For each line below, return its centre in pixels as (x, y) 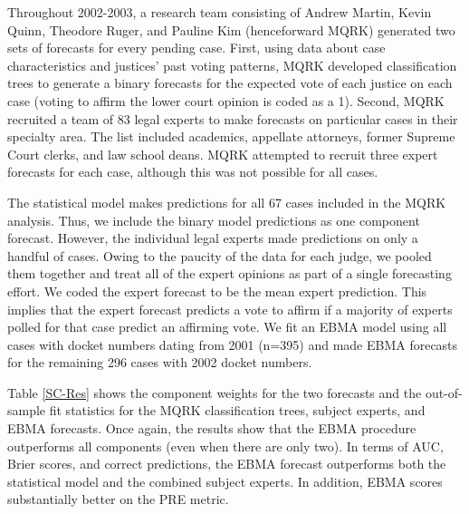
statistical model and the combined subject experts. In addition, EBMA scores (225, 481)
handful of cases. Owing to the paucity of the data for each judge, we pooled (220, 255)
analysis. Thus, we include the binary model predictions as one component (214, 220)
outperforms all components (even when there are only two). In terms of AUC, (225, 446)
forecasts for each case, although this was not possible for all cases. (193, 172)
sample (27, 410)
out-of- (444, 392)
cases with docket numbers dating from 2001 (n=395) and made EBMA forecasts (233, 344)
